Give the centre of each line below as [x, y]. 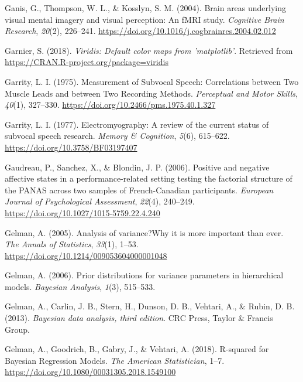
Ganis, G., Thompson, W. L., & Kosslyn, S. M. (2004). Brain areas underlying [146, 8]
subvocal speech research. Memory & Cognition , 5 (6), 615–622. [117, 136]
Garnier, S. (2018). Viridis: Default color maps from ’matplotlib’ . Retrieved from [149, 50]
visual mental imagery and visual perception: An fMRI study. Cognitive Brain [144, 19]
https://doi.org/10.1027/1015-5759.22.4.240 [82, 212]
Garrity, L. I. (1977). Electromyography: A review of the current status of [137, 124]
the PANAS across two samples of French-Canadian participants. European [139, 190]
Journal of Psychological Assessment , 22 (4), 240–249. [100, 201]
